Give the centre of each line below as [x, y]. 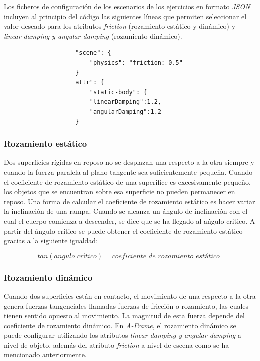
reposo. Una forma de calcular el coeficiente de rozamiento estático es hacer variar [130, 201]
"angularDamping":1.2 [125, 112]
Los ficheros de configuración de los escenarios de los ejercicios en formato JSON [127, 6]
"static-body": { [118, 92]
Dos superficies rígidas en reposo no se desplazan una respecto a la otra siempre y [129, 162]
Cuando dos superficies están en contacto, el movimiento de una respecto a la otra [130, 295]
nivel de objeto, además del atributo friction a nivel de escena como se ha [117, 344]
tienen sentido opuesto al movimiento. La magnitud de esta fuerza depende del [124, 315]
